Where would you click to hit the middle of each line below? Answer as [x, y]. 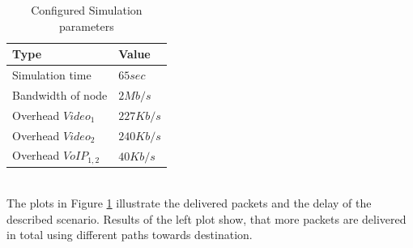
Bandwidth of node [60, 94]
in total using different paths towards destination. [130, 235]
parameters [86, 26]
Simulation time [52, 75]
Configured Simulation [87, 10]
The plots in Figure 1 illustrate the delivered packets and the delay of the [189, 202]
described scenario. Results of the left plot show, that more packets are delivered [206, 218]
